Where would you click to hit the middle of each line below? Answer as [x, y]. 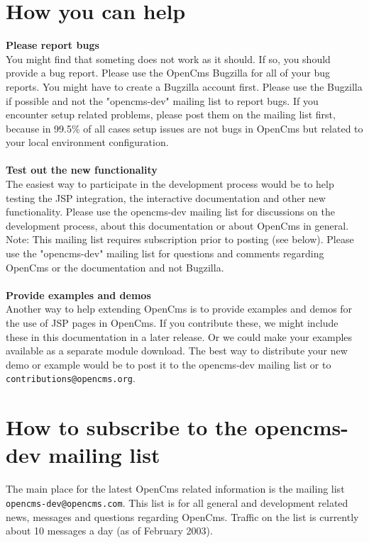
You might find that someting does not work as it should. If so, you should [168, 58]
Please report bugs [53, 45]
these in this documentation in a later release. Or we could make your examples [179, 336]
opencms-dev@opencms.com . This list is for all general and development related [177, 502]
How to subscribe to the [127, 427]
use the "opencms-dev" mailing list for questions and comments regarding [165, 253]
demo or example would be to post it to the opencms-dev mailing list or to [169, 364]
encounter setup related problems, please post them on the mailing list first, [171, 114]
